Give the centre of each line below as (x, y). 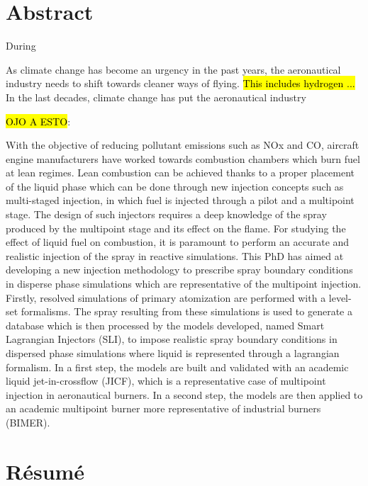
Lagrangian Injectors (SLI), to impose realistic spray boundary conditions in (172, 339)
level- (340, 297)
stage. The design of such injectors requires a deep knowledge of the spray (166, 214)
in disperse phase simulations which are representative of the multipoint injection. (184, 284)
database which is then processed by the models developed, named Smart (165, 325)
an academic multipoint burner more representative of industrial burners (163, 408)
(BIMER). (28, 422)
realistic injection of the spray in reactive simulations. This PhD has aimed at (175, 255)
